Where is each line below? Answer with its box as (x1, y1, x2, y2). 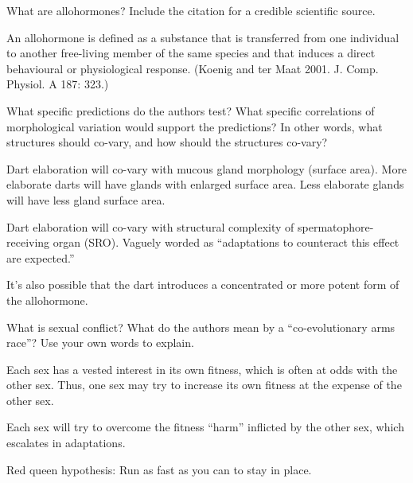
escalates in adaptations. (6, 434, 126, 451)
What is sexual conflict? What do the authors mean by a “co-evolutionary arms (6, 318, 395, 335)
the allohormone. (6, 291, 88, 308)
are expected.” (6, 249, 75, 266)
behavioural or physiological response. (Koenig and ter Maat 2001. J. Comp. (6, 60, 379, 76)
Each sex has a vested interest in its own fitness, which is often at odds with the (6, 360, 398, 377)
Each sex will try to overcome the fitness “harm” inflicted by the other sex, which (6, 419, 404, 435)
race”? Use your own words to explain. (6, 334, 194, 351)
